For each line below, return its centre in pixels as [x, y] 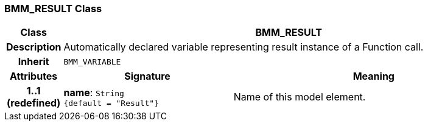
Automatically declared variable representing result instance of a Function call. [244, 47]
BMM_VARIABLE [92, 61]
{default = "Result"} [111, 103]
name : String [94, 92]
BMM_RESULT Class [53, 9]
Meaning [374, 76]
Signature [147, 76]
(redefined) [34, 103]
